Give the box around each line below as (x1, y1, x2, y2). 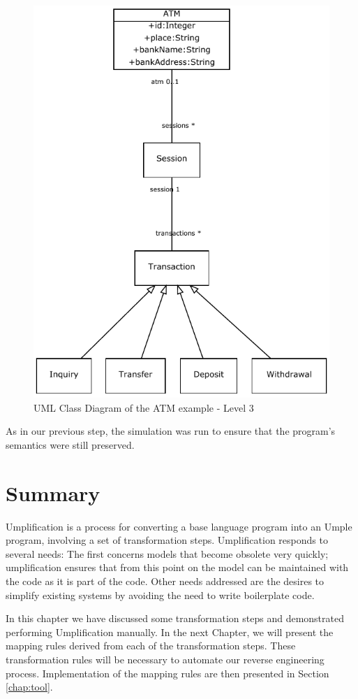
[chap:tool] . (6, 679, 53, 694)
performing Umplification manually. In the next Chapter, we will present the (6, 624, 334, 639)
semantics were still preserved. (6, 437, 135, 452)
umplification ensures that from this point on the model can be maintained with (6, 560, 349, 575)
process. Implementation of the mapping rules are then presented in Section (6, 665, 329, 680)
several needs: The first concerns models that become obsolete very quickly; (6, 546, 329, 561)
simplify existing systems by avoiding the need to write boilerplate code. (6, 587, 315, 602)
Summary (6, 478, 100, 507)
